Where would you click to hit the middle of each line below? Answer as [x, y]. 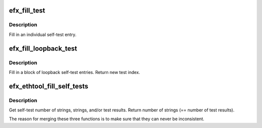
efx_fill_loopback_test [43, 48]
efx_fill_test [27, 10]
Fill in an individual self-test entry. [43, 35]
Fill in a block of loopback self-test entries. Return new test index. [74, 72]
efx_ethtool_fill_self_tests [49, 86]
